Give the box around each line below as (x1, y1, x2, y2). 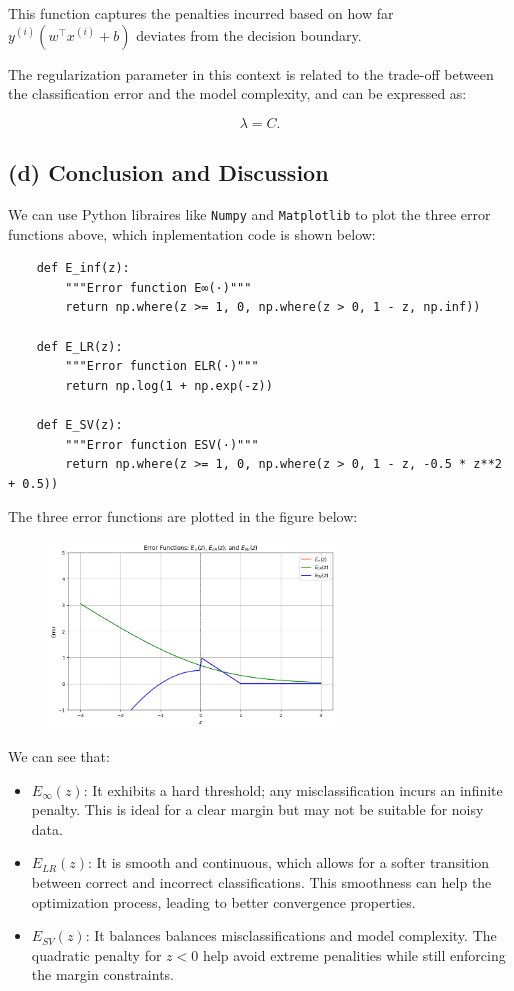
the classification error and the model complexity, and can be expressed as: (8, 83, 467, 104)
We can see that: (8, 746, 110, 767)
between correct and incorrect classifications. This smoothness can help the (31, 872, 492, 893)
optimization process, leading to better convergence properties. (31, 891, 416, 912)
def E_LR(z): (36, 339, 123, 354)
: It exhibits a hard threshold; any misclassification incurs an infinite (83, 779, 503, 800)
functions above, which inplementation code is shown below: (8, 223, 376, 244)
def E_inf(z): (36, 261, 130, 276)
